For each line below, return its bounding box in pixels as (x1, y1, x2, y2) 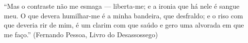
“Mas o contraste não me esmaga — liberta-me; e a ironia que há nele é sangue (4, 1, 240, 11)
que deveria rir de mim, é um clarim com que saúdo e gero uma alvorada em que (4, 20, 244, 30)
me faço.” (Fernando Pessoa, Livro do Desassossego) (4, 29, 158, 39)
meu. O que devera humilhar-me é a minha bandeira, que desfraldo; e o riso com (4, 10, 243, 20)
